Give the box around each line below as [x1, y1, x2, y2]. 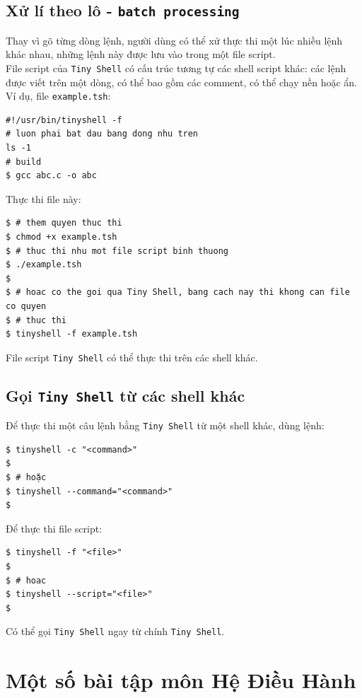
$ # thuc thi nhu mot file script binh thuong [6, 245, 228, 256]
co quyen [6, 301, 47, 311]
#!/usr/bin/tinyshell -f [6, 115, 122, 125]
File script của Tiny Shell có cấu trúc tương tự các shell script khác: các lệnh [6, 60, 346, 75]
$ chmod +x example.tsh [6, 232, 117, 243]
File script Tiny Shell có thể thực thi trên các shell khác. [6, 349, 258, 364]
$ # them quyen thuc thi [6, 218, 122, 228]
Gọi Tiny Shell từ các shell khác [6, 384, 245, 406]
